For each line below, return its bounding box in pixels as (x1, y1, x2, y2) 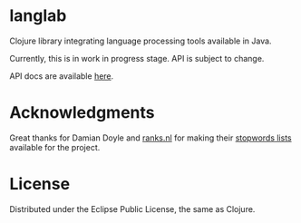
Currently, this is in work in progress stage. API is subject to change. (9, 53, 265, 63)
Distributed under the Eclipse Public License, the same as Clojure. (9, 203, 256, 214)
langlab (9, 5, 67, 26)
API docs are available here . (9, 70, 114, 82)
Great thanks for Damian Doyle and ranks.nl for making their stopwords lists (9, 132, 292, 143)
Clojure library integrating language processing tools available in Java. (9, 35, 272, 46)
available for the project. (9, 141, 101, 152)
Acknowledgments (9, 102, 156, 123)
